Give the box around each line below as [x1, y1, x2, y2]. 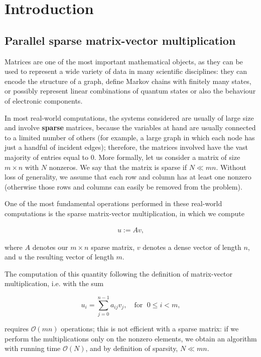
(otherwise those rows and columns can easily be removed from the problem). [5, 181, 242, 192]
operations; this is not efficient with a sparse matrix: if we [61, 323, 239, 334]
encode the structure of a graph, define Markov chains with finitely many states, [5, 75, 251, 86]
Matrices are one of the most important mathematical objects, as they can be [5, 56, 243, 66]
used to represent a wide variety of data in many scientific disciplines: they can [5, 66, 247, 76]
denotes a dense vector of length [143, 241, 241, 252]
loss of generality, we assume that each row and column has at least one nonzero [5, 171, 251, 182]
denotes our [32, 241, 68, 252]
